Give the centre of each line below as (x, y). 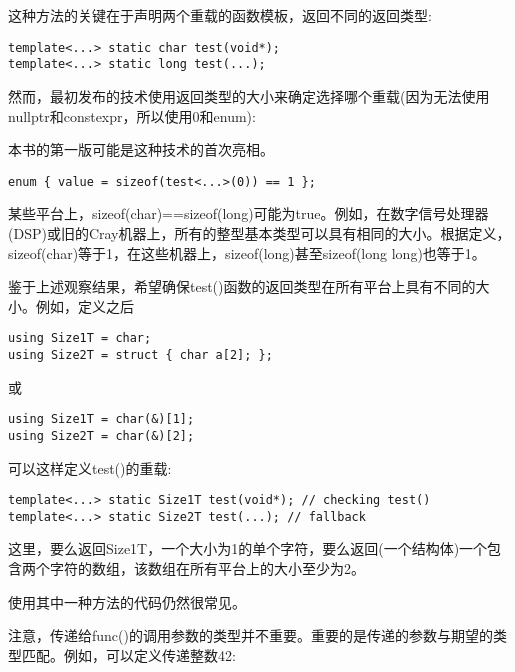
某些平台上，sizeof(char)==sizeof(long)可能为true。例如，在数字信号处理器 (248, 213)
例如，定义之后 (84, 305)
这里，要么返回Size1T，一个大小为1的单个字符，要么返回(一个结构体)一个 (248, 548)
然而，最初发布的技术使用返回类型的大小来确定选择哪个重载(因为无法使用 (249, 95)
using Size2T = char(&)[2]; (101, 435)
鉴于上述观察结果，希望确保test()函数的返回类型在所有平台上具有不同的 (242, 286)
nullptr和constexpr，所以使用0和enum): (132, 115)
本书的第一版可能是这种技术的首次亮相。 (141, 149)
